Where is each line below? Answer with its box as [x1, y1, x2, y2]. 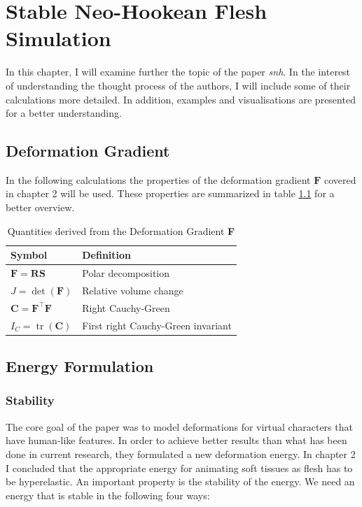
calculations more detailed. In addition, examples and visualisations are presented [6, 92, 356, 106]
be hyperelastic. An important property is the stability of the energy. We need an [6, 474, 355, 489]
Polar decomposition [82, 266, 170, 280]
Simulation [6, 24, 111, 52]
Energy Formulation [6, 355, 154, 377]
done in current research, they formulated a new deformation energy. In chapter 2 [6, 446, 356, 461]
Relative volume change [82, 283, 183, 297]
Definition [82, 248, 132, 262]
